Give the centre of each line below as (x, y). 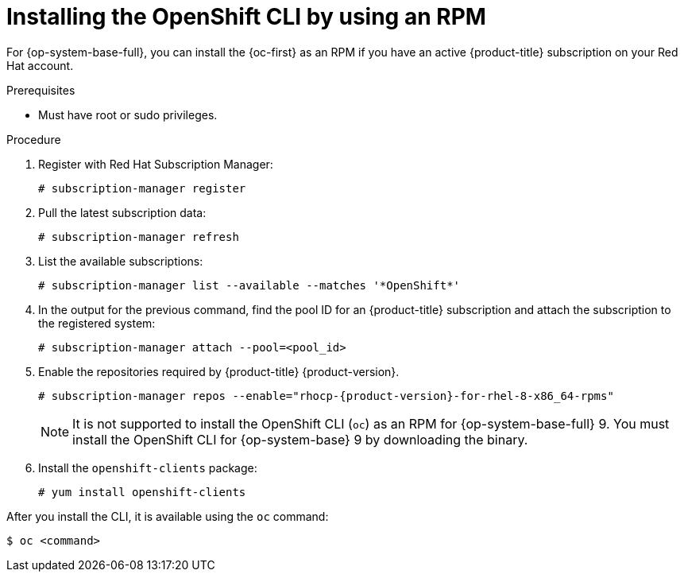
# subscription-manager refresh (139, 237)
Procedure (34, 139)
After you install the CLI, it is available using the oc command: (168, 516)
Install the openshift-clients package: (148, 467)
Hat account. (40, 65)
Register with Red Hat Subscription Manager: (156, 164)
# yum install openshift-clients (142, 492)
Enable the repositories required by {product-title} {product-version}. (219, 371)
